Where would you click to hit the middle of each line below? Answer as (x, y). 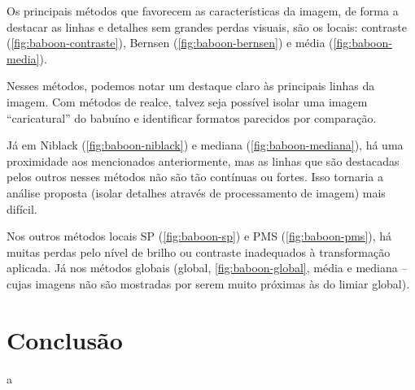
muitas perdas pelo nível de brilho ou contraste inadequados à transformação (199, 251)
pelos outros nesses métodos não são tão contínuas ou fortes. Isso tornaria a (195, 177)
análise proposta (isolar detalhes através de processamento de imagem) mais (196, 192)
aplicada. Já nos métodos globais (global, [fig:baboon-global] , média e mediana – (207, 268)
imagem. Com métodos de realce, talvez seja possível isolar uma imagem (187, 101)
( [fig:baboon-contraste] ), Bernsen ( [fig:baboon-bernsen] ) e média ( (170, 43)
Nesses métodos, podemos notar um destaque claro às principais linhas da (191, 86)
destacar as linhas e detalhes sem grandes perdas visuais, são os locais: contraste (207, 26)
